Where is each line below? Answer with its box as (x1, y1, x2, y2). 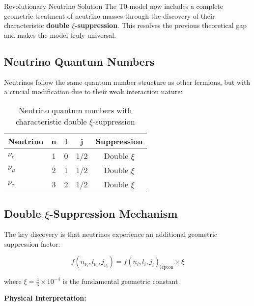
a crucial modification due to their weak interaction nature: (4, 86, 183, 97)
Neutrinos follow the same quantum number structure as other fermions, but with (4, 76, 251, 87)
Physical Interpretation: (4, 292, 86, 303)
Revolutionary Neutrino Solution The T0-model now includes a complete (4, 1, 224, 11)
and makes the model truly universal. (4, 29, 116, 40)
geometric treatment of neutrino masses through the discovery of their (4, 10, 215, 21)
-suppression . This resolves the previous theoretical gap (75, 20, 247, 30)
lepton (160, 264, 173, 270)
